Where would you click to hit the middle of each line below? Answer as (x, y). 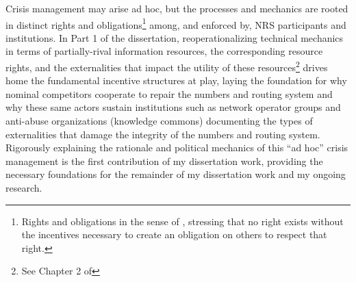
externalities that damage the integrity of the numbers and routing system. (163, 134)
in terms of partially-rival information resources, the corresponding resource (164, 51)
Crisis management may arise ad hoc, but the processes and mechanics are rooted (177, 8)
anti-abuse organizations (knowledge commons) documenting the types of (159, 121)
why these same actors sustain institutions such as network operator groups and (173, 107)
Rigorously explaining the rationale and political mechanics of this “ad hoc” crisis (177, 148)
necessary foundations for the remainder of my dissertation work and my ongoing (176, 174)
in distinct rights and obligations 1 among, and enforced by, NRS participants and (176, 23)
